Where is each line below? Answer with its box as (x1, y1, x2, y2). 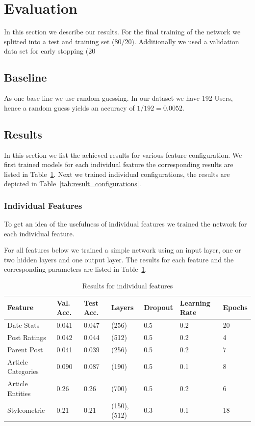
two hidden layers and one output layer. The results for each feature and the (4, 254, 234, 264)
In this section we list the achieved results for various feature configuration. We (4, 149, 242, 160)
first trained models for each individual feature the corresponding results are (4, 159, 233, 170)
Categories (7, 366, 39, 376)
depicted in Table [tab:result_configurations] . (4, 178, 141, 189)
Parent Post (7, 344, 43, 354)
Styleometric (7, 405, 45, 415)
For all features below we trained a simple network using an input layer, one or (4, 245, 241, 255)
